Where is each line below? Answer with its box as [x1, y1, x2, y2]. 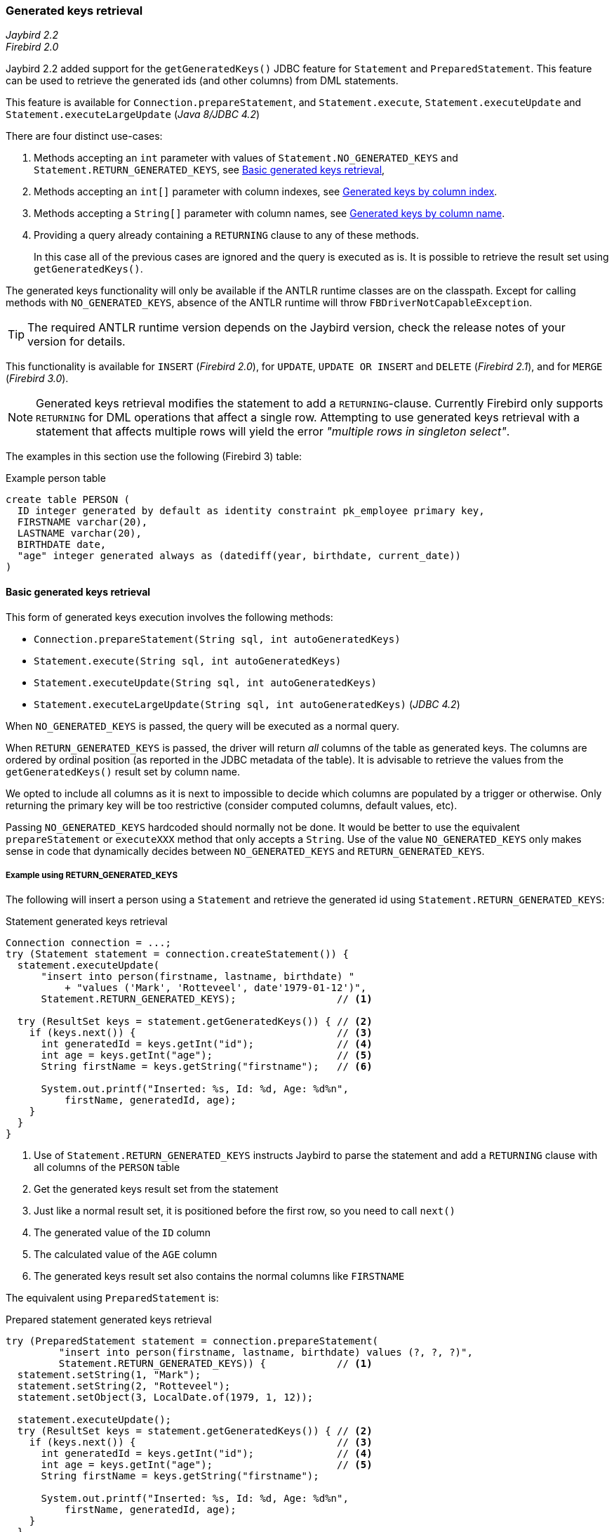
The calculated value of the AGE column [34, 1248, 218, 1261]
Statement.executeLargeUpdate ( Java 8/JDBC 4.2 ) [6, 108, 260, 121]
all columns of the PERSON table [34, 1161, 180, 1174]
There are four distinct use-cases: [6, 130, 163, 143]
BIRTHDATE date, [17, 539, 107, 551]
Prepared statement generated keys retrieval [6, 1314, 212, 1326]
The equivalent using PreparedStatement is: [6, 1292, 219, 1304]
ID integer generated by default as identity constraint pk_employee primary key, [17, 505, 485, 517]
